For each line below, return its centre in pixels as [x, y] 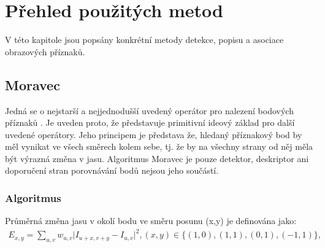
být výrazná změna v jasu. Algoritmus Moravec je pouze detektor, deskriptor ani [157, 158]
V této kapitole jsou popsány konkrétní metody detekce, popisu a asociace [144, 40]
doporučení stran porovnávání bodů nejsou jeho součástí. [112, 170]
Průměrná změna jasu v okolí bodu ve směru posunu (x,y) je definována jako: [151, 221]
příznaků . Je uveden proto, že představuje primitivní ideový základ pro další [150, 122]
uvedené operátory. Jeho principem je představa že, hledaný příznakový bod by [154, 134]
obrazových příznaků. [45, 51]
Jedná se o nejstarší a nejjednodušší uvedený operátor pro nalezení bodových [149, 110]
